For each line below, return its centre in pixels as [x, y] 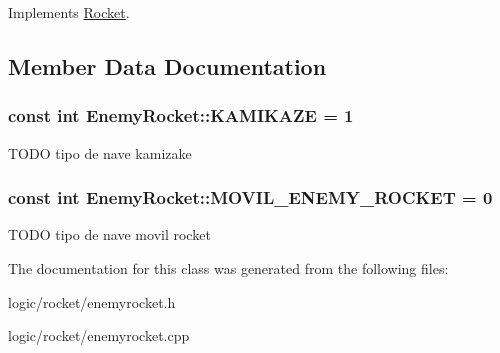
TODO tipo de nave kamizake [100, 152]
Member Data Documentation [167, 65]
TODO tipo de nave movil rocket [109, 234]
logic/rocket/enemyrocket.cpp [99, 335]
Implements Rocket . [69, 12]
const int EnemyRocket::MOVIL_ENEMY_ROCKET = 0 [250, 197]
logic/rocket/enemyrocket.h [92, 301]
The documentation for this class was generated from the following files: [228, 268]
